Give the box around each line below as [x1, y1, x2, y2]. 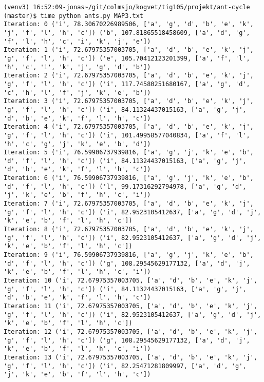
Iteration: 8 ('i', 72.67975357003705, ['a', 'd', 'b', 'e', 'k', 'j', [4, 226, 254, 233]
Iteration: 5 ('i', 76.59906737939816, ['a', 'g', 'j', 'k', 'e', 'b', [4, 149, 254, 156]
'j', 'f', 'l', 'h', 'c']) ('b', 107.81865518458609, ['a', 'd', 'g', [4, 29, 250, 36]
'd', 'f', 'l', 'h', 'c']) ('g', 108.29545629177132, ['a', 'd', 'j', [4, 259, 250, 267]
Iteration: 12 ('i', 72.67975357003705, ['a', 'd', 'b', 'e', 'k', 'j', [4, 328, 257, 335]
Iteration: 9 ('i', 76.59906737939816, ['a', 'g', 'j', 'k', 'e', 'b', [4, 251, 254, 259]
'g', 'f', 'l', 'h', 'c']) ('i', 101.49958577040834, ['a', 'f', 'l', [4, 131, 250, 139]
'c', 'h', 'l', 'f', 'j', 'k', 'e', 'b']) [4, 89, 151, 96]
